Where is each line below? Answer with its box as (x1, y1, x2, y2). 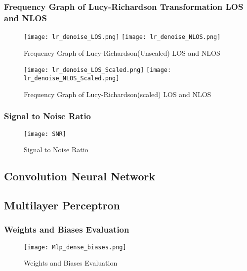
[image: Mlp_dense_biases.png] (24, 243, 126, 251)
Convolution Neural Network (4, 169, 156, 184)
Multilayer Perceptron (4, 197, 120, 212)
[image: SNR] (24, 130, 66, 137)
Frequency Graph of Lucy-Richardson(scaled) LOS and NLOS (24, 89, 211, 99)
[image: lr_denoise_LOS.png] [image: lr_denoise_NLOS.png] (24, 34, 221, 41)
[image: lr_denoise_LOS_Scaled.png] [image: (24, 67, 171, 74)
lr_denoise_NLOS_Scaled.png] (24, 75, 120, 82)
